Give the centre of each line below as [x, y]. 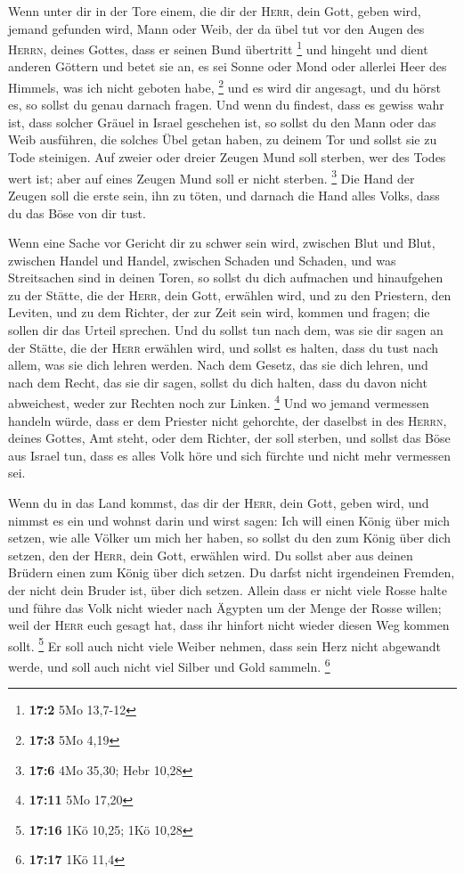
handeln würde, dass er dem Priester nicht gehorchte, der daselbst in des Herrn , [228, 420]
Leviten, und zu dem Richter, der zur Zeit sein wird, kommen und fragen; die [219, 312]
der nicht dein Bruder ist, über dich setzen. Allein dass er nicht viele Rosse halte [228, 590]
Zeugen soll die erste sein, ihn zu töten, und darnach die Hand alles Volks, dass [224, 195]
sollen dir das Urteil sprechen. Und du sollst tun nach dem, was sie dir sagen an [226, 330]
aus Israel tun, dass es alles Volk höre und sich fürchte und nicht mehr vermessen [230, 455]
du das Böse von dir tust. [77, 212]
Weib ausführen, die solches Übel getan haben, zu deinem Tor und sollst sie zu [223, 139]
